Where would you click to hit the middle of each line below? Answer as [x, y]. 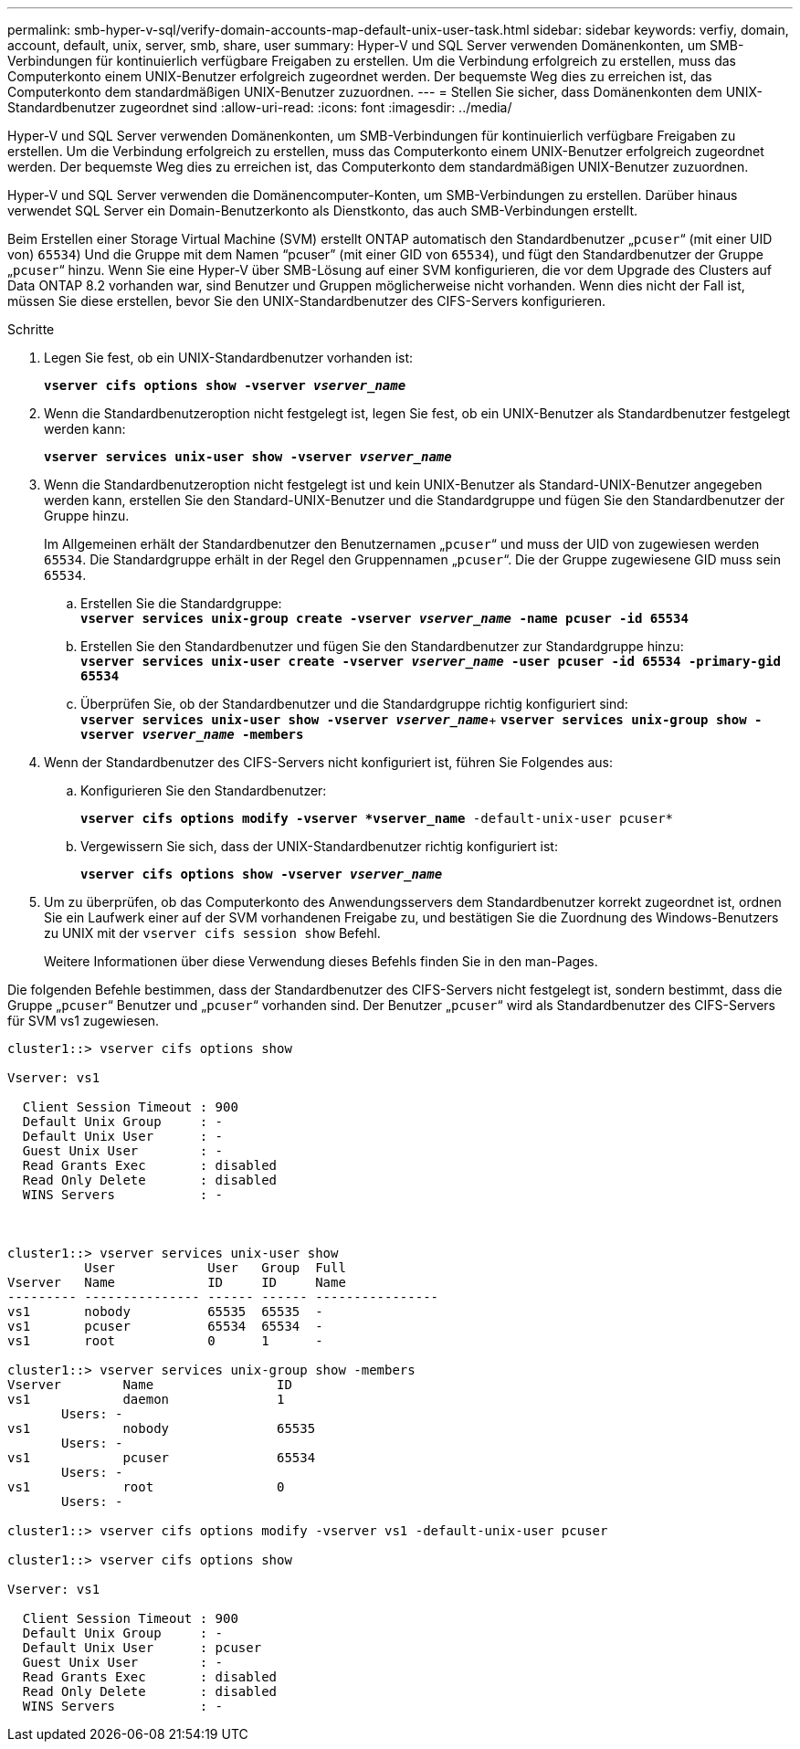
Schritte [31, 329]
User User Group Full [215, 1268]
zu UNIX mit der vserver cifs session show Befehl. [212, 933]
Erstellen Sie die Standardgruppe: [181, 603]
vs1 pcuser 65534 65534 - [165, 1326]
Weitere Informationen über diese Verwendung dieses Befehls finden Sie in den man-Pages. [321, 961]
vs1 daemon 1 [146, 1399]
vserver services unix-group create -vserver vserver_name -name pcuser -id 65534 [384, 618]
